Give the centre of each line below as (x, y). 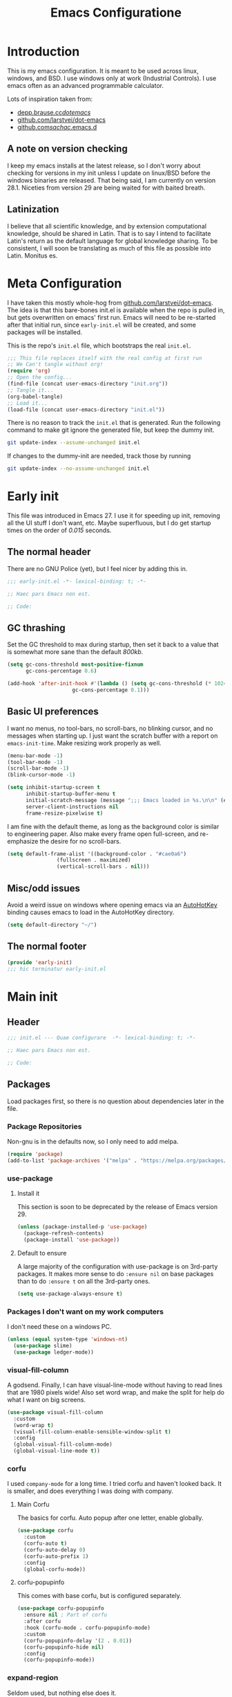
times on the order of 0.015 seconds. (59, 530)
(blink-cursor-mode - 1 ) (41, 775)
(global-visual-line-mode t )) (57, 1451)
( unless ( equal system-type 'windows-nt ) (68, 1339)
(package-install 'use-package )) (72, 1240)
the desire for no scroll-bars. (80, 841)
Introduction (43, 52)
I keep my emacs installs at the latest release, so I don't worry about (104, 165)
